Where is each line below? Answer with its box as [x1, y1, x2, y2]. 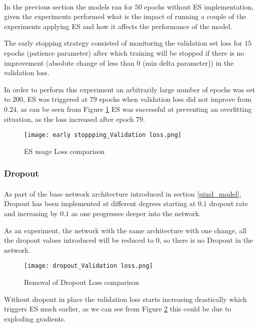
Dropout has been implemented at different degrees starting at [4, 198, 196, 209]
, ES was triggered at [23, 94, 88, 104]
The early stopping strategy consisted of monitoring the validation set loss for [4, 38, 242, 48]
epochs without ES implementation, [144, 1, 254, 12]
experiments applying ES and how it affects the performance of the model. [4, 21, 232, 31]
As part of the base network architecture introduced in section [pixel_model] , [4, 188, 241, 199]
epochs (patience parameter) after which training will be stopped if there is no [4, 47, 244, 58]
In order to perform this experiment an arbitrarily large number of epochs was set [4, 84, 255, 94]
